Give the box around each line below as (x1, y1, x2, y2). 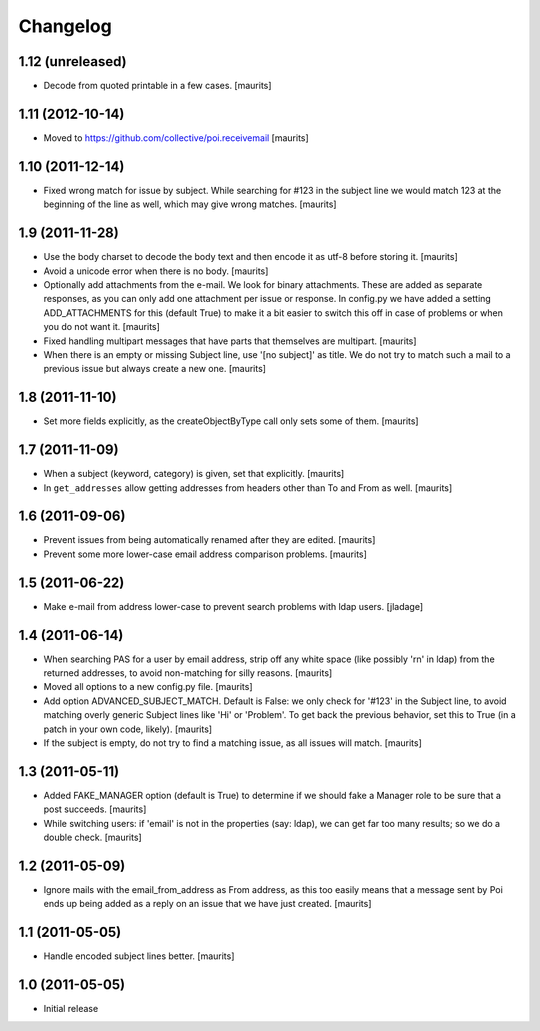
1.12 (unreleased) (18, 53, 127, 70)
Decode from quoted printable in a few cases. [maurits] (43, 80, 272, 92)
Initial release (43, 1003, 99, 1015)
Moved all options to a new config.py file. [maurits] (43, 681, 253, 693)
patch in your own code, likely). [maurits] (43, 723, 213, 735)
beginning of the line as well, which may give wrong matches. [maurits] (43, 198, 337, 210)
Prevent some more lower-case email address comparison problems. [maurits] (43, 548, 367, 560)
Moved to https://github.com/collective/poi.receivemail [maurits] (43, 131, 309, 144)
